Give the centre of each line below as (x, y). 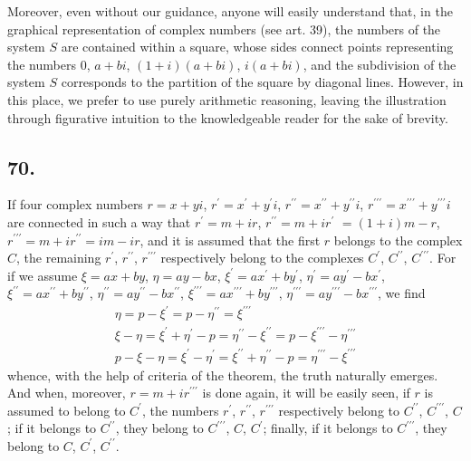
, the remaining (59, 258)
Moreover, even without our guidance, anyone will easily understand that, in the (230, 11)
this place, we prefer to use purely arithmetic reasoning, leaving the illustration (227, 99)
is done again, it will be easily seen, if (306, 393)
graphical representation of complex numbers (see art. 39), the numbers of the (224, 29)
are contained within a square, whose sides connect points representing (257, 47)
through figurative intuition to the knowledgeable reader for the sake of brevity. (228, 117)
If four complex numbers (75, 204)
